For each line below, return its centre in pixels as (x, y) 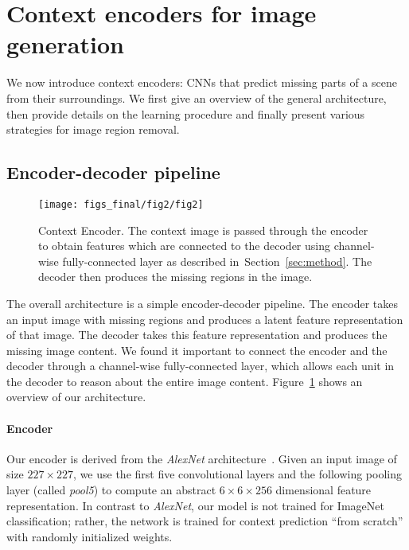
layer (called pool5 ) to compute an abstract (111, 490)
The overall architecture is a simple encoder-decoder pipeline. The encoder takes (202, 303)
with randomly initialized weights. (90, 536)
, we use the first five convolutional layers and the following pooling (238, 474)
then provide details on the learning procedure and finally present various (186, 113)
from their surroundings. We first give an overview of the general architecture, (197, 98)
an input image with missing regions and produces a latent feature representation (205, 319)
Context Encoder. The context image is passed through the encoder (203, 230)
